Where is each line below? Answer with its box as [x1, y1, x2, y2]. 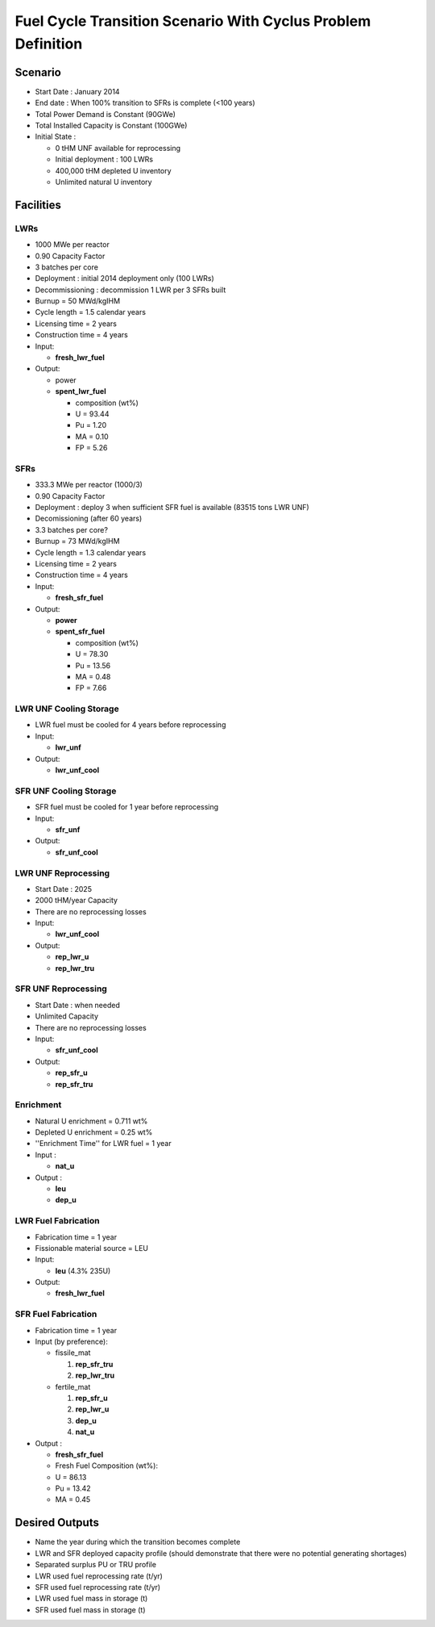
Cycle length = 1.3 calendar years [35, 547, 147, 557]
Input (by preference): [35, 1336, 108, 1346]
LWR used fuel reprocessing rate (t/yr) [35, 1571, 163, 1581]
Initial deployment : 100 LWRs [55, 154, 153, 165]
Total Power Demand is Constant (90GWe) [35, 109, 176, 119]
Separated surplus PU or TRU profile [35, 1560, 157, 1570]
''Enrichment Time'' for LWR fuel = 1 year [35, 1139, 172, 1148]
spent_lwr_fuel [55, 387, 106, 396]
